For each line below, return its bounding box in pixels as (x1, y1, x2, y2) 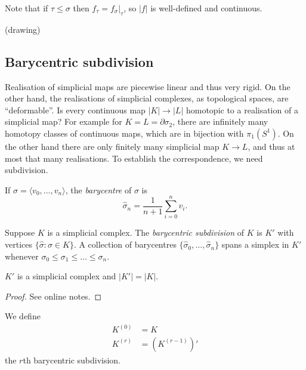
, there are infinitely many (172, 115, 268, 128)
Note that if (5, 2, 48, 14)
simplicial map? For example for (5, 115, 122, 128)
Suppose (5, 226, 35, 239)
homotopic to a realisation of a (186, 103, 298, 116)
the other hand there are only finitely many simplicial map (5, 140, 220, 152)
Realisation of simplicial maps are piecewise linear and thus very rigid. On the (5, 80, 290, 92)
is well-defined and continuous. (150, 2, 262, 14)
